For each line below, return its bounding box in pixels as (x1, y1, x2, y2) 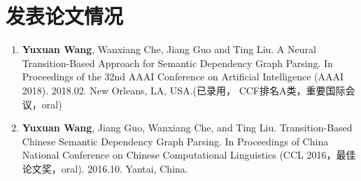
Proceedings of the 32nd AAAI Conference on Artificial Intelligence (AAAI (22, 69, 344, 84)
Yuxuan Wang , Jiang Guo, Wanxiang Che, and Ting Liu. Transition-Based (22, 120, 353, 135)
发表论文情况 (6, 1, 124, 30)
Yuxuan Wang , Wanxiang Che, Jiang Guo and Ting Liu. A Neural (22, 42, 316, 57)
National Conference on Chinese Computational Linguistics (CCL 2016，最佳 (22, 147, 356, 162)
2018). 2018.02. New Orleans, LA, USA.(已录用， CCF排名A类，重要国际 (22, 82, 346, 97)
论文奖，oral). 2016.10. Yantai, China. (22, 161, 188, 175)
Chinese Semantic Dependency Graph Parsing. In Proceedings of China (22, 133, 329, 148)
